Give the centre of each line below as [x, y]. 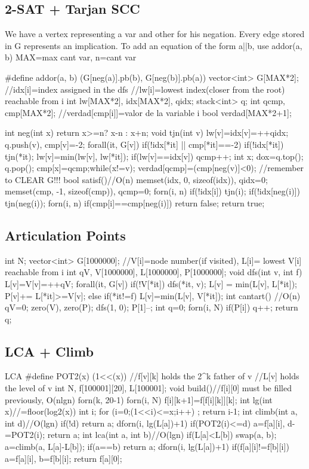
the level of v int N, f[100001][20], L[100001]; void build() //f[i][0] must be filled [149, 388]
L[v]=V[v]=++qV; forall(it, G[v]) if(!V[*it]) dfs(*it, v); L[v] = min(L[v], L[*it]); [151, 283]
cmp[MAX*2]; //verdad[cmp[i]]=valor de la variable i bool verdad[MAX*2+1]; [148, 112]
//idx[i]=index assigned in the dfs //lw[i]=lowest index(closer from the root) [145, 89]
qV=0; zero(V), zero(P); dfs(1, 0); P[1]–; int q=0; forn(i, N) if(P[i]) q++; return [152, 307]
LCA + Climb [49, 351]
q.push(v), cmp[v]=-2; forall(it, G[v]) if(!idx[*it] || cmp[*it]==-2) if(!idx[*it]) [144, 144]
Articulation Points [65, 235]
